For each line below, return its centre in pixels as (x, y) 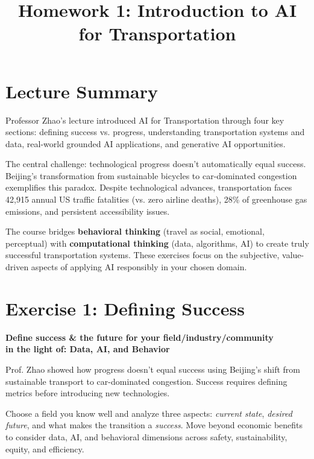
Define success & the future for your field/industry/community (140, 337)
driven (17, 267)
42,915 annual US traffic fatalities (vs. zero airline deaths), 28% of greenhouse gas (156, 199)
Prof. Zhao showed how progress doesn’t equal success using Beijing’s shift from (153, 369)
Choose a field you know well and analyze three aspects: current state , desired (149, 413)
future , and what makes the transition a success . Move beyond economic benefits (154, 425)
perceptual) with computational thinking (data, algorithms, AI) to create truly (157, 243)
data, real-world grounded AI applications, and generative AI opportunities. (146, 143)
